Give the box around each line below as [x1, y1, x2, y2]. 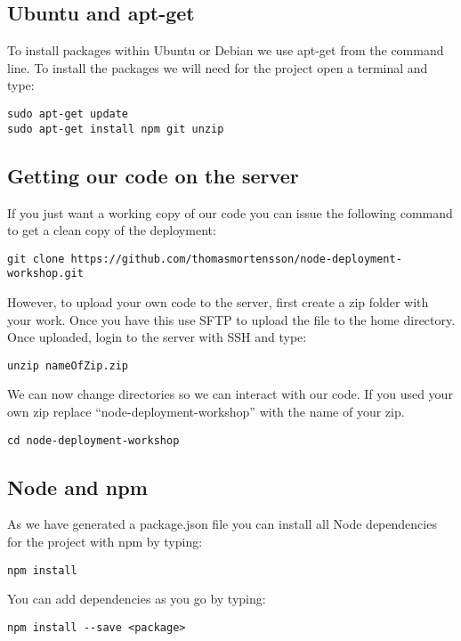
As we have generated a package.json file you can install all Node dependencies [7, 515, 437, 533]
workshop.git [7, 267, 84, 280]
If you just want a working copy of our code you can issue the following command [7, 203, 453, 222]
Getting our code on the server [7, 161, 299, 189]
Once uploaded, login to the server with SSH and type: [7, 328, 307, 346]
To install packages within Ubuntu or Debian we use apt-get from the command [7, 41, 444, 60]
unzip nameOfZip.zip [7, 359, 129, 372]
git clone [7, 252, 65, 265]
